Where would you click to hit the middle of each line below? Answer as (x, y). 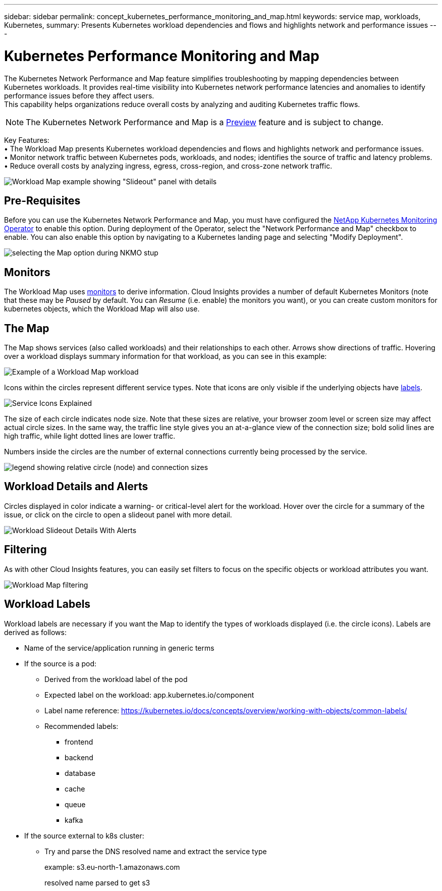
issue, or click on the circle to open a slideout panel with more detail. (118, 514)
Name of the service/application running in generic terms (119, 648)
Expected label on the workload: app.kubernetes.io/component (149, 695)
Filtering (25, 550)
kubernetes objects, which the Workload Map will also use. (102, 309)
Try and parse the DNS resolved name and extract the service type (156, 851)
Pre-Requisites (42, 200)
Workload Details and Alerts (76, 487)
